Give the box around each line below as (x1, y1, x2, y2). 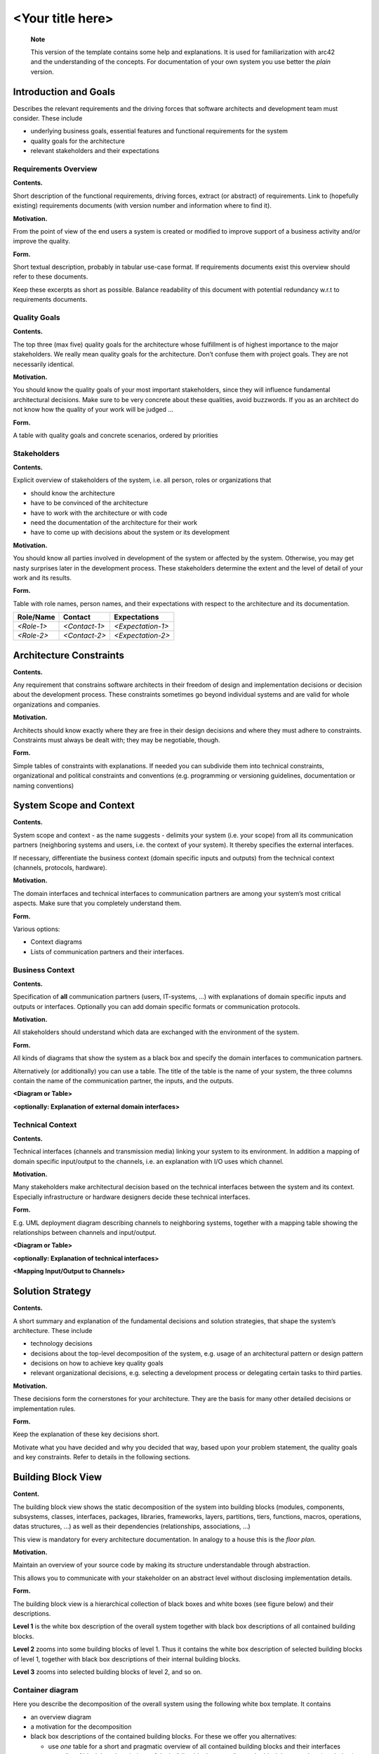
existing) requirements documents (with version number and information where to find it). (13, 201, 272, 210)
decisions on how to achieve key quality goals (30, 1359, 164, 1367)
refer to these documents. (13, 272, 88, 281)
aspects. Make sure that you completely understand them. (13, 899, 182, 908)
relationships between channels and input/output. (13, 1229, 157, 1237)
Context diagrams (30, 937, 82, 946)
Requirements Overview (13, 163, 98, 173)
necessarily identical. (13, 360, 75, 368)
